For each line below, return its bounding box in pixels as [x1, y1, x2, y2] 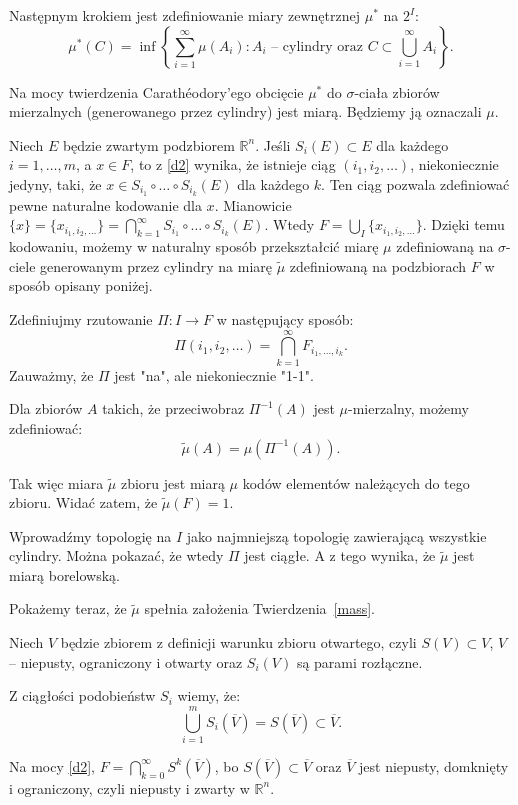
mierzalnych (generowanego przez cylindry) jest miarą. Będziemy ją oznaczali [9, 101, 482, 122]
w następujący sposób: [216, 309, 354, 329]
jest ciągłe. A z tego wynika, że [244, 545, 436, 566]
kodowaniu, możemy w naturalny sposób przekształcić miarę [9, 236, 379, 257]
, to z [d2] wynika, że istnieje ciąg [130, 154, 336, 175]
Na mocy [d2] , [9, 755, 95, 776]
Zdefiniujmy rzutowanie [9, 309, 153, 329]
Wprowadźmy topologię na [9, 525, 172, 546]
